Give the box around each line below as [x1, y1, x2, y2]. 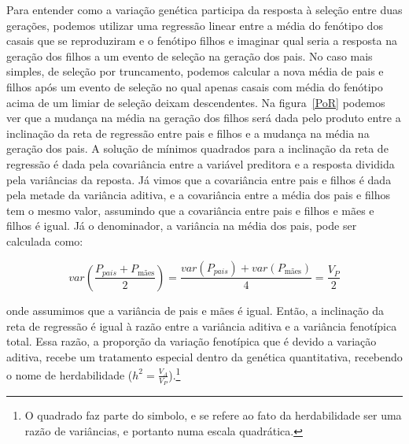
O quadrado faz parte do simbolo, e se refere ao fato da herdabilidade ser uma [24, 407, 402, 424]
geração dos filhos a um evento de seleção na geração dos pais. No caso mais [6, 47, 373, 64]
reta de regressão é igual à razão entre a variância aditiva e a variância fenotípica [6, 317, 397, 334]
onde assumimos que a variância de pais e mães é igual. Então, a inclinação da [6, 302, 385, 318]
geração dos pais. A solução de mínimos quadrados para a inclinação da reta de [6, 140, 389, 157]
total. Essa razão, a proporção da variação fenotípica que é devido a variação [6, 333, 377, 350]
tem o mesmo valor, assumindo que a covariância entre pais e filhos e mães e [6, 202, 374, 218]
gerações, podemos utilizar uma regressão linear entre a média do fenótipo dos [6, 17, 383, 33]
